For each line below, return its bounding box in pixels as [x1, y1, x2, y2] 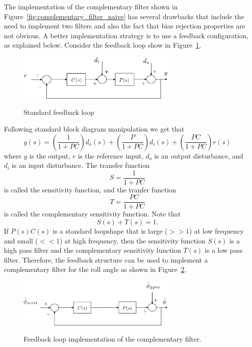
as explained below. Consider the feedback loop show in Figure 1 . [4, 40, 202, 50]
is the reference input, [77, 150, 144, 160]
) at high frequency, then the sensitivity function [59, 235, 205, 245]
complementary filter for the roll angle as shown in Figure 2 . [4, 264, 186, 274]
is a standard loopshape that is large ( [52, 226, 168, 236]
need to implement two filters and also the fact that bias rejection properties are [4, 21, 246, 31]
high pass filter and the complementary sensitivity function [4, 245, 181, 255]
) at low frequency [189, 226, 244, 236]
